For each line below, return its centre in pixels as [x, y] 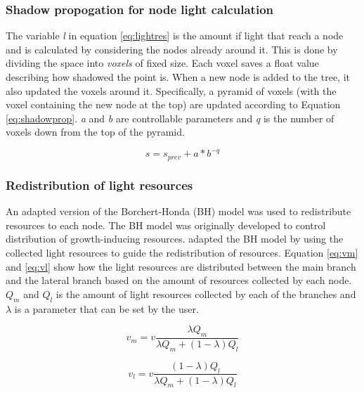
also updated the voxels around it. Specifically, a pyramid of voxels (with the [171, 90]
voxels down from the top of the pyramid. [95, 132]
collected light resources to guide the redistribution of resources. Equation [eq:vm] [182, 252]
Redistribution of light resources [99, 185]
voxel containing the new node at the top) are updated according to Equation [173, 104]
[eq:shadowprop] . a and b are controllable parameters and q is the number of [170, 118]
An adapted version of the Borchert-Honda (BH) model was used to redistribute [178, 211]
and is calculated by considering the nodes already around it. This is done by [172, 49]
